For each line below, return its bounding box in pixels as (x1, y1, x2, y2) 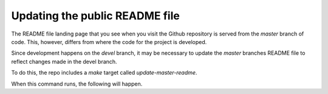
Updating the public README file (11, 9, 180, 22)
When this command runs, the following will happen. (11, 80, 143, 87)
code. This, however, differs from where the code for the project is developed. (11, 38, 207, 45)
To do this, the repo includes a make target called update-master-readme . (11, 69, 197, 77)
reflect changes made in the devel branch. (11, 58, 118, 65)
